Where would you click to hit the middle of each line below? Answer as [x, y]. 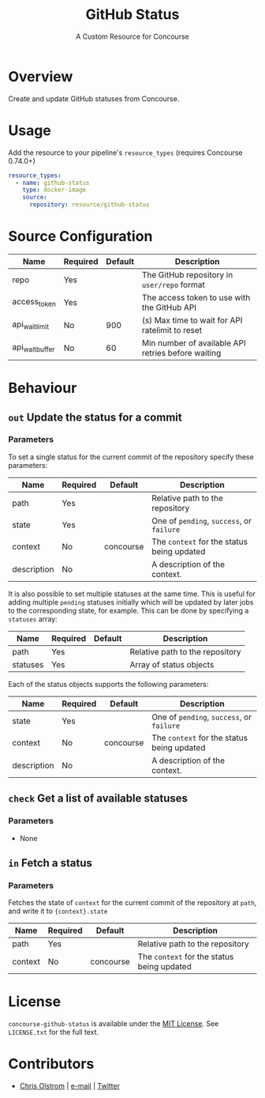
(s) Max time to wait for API [192, 320]
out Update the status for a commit [95, 417]
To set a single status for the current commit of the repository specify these [131, 457]
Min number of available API [194, 343]
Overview [41, 76]
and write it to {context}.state [58, 911]
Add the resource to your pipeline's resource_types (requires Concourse [125, 153]
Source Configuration [80, 237]
